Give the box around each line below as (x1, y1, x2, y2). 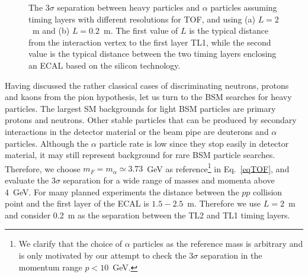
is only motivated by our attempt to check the (18, 249, 187, 261)
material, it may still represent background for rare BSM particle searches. (5, 149, 275, 161)
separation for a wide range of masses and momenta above (63, 173, 275, 186)
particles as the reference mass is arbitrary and (133, 237, 303, 250)
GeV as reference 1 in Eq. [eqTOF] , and (147, 160, 290, 175)
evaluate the (5, 173, 49, 186)
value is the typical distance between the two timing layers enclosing (28, 47, 277, 60)
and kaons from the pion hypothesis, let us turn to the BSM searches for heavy (5, 91, 292, 103)
